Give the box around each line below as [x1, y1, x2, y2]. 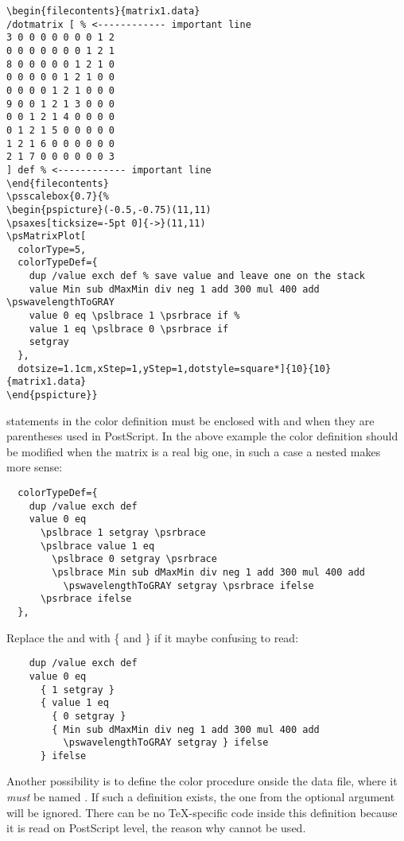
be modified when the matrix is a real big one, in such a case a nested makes [6, 443, 381, 459]
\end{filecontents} [6, 177, 109, 189]
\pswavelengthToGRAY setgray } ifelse [63, 737, 269, 749]
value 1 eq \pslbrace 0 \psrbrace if [29, 323, 229, 335]
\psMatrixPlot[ [6, 231, 87, 242]
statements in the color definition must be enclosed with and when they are [6, 412, 375, 428]
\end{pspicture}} [6, 389, 98, 401]
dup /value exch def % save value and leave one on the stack [29, 270, 366, 282]
